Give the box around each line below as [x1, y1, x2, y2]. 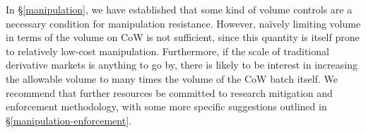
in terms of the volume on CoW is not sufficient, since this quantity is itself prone [6, 30, 360, 45]
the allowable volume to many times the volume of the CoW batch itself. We [6, 71, 338, 86]
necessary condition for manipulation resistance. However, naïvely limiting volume [6, 16, 361, 30]
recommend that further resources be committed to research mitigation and [6, 85, 333, 100]
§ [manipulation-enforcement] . [6, 112, 131, 127]
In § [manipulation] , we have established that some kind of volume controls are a [6, 2, 353, 16]
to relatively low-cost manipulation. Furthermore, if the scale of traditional [6, 43, 329, 58]
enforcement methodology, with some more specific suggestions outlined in [6, 99, 327, 114]
